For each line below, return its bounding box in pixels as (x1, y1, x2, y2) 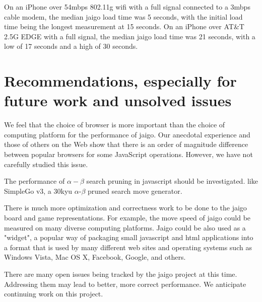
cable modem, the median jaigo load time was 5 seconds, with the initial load (4, 11, 243, 22)
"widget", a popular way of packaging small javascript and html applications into (4, 232, 253, 243)
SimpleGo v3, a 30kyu (4, 185, 73, 196)
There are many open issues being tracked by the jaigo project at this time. (4, 269, 237, 279)
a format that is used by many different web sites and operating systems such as (4, 242, 252, 252)
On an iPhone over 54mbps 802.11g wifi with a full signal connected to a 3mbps (4, 2, 250, 12)
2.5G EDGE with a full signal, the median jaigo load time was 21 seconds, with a (4, 31, 255, 41)
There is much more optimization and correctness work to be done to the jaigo (4, 202, 247, 213)
